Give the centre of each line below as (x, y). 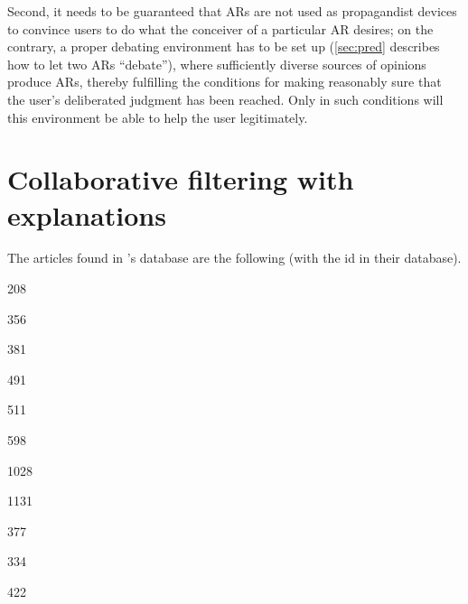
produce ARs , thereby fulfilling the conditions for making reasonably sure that (225, 82)
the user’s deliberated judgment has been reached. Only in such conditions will (225, 99)
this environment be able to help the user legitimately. (158, 117)
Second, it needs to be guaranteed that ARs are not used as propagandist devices (232, 11)
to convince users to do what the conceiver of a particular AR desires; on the (220, 28)
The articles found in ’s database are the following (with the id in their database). (234, 258)
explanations (87, 214)
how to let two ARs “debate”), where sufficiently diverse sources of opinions (217, 64)
